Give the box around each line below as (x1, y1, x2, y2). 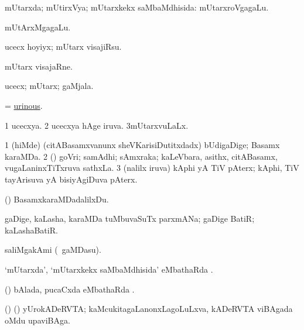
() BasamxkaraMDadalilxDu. (5, 192, 109, 205)
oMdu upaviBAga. (5, 314, 70, 326)
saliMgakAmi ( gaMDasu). (5, 243, 101, 256)
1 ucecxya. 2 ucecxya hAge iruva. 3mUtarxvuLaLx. (5, 119, 189, 131)
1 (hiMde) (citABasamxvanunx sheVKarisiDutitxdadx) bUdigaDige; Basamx (5, 139, 280, 151)
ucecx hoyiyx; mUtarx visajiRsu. (5, 40, 122, 53)
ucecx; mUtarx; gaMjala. (5, 80, 94, 92)
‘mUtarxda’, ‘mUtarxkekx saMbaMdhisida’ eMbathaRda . (5, 263, 213, 275)
